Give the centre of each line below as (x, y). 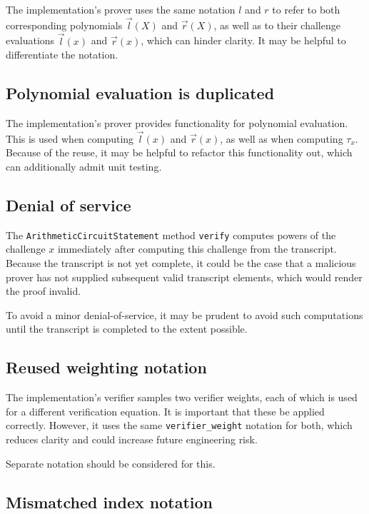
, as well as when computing (282, 138)
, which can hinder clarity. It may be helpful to (243, 40)
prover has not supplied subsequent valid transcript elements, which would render (184, 277)
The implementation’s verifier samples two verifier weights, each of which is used (182, 397)
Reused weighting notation (106, 367)
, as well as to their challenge (277, 25)
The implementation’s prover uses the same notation (121, 9)
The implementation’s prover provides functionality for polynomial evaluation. (177, 123)
